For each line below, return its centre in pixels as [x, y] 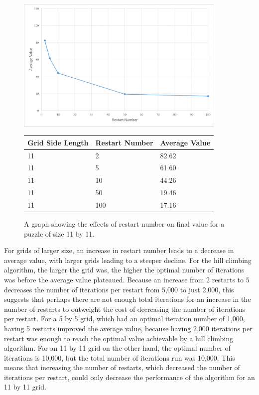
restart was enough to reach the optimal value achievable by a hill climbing [119, 338]
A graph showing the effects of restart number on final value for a [124, 223]
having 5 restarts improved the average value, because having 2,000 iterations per [128, 328]
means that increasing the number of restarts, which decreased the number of [122, 367]
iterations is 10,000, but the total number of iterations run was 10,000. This [120, 357]
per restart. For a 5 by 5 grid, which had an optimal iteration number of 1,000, [125, 319]
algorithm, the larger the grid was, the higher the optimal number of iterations [124, 270]
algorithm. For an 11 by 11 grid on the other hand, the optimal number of [117, 348]
